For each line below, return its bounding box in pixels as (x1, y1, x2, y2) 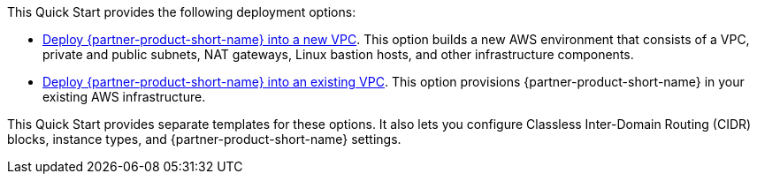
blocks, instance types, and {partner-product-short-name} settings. (7, 132, 401, 147)
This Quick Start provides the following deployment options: (7, 4, 356, 19)
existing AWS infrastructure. (42, 89, 206, 104)
